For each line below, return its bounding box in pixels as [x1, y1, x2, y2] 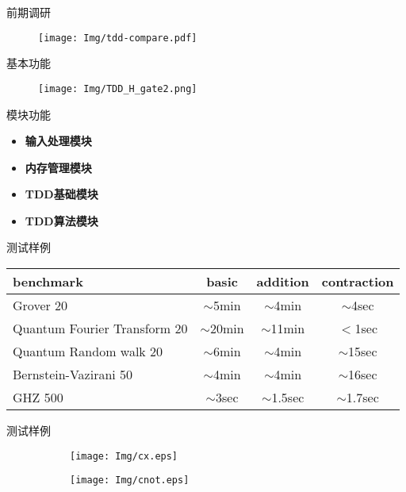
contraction [321, 272, 394, 291]
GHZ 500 [13, 388, 63, 407]
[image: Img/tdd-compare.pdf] [38, 32, 197, 44]
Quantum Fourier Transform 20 [13, 319, 188, 338]
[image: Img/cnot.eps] [70, 475, 190, 486]
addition [256, 272, 309, 291]
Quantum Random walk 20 [13, 342, 163, 361]
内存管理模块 [25, 159, 92, 175]
